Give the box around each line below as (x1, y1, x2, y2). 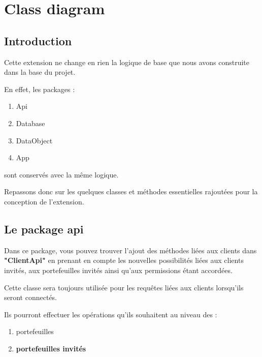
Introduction (4, 33, 72, 48)
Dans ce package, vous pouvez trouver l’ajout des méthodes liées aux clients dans (4, 245, 257, 255)
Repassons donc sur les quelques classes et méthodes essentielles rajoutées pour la (4, 186, 258, 197)
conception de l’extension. (4, 196, 84, 206)
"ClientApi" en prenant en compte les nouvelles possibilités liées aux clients (4, 255, 244, 265)
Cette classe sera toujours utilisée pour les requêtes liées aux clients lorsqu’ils (4, 282, 244, 292)
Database (16, 117, 45, 128)
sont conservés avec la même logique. (4, 169, 119, 180)
